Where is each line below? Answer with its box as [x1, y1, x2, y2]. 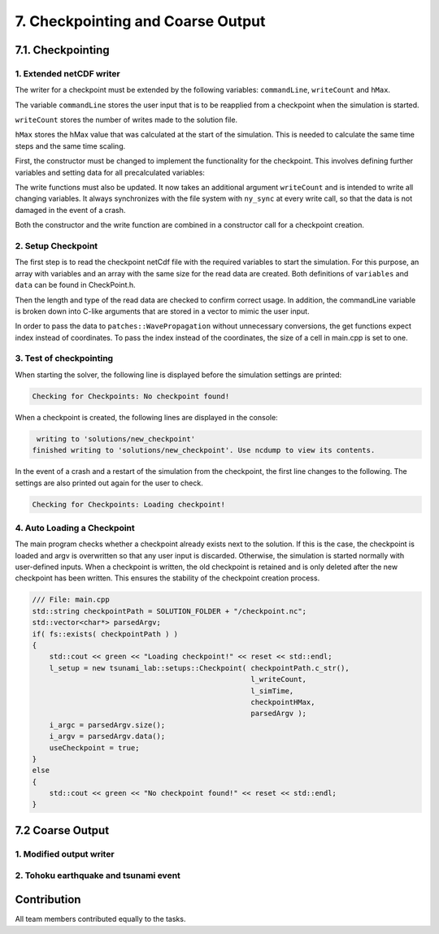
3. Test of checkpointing [15, 353, 114, 364]
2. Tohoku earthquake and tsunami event [15, 870, 180, 881]
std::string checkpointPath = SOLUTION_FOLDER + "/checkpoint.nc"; [32, 606, 307, 615]
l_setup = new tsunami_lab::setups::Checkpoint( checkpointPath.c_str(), [49, 663, 350, 672]
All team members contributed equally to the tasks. [15, 914, 186, 924]
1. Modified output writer [15, 848, 115, 859]
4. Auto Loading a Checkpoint [15, 522, 136, 533]
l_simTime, [250, 686, 294, 695]
